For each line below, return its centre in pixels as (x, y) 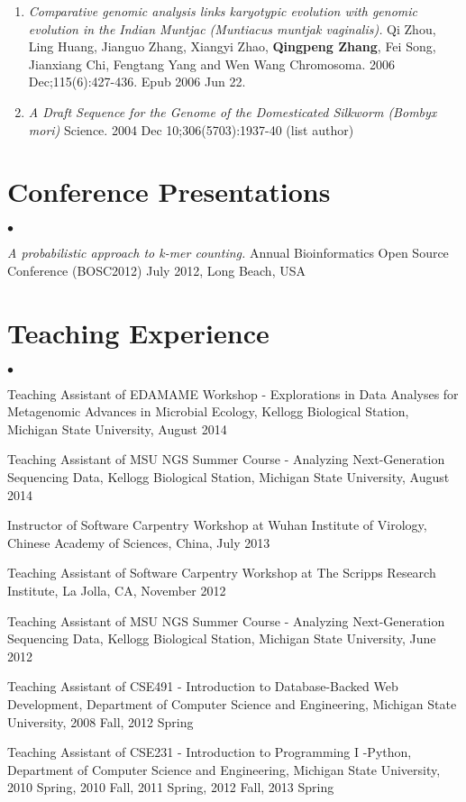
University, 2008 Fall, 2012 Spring (101, 721)
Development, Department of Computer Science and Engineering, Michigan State (232, 703)
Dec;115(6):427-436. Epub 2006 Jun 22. (137, 82)
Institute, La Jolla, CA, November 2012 (117, 590)
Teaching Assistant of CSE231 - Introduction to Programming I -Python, (210, 752)
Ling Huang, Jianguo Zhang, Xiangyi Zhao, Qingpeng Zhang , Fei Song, (232, 46)
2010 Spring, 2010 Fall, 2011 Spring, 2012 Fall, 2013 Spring (171, 787)
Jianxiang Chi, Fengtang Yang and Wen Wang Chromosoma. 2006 (211, 64)
